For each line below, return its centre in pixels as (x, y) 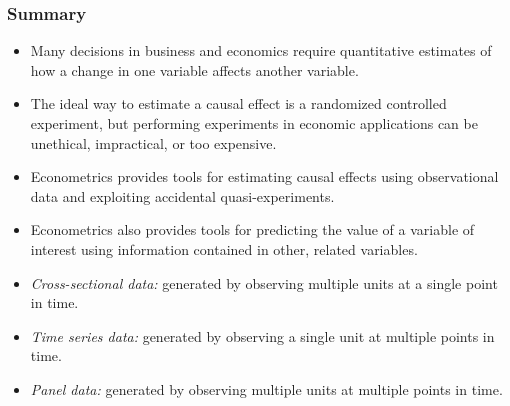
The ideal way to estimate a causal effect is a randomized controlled (238, 103)
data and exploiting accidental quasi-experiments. (182, 195)
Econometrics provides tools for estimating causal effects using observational (264, 176)
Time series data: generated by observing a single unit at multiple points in (262, 335)
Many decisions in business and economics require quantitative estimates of (261, 50)
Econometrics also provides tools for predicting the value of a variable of (252, 229)
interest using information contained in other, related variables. (224, 248)
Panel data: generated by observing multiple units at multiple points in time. (266, 388)
